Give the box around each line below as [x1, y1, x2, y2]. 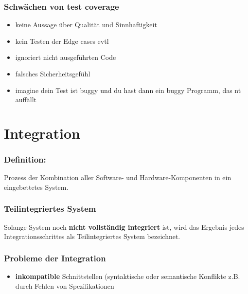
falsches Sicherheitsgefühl [15, 69, 90, 78]
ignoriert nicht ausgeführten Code [15, 52, 116, 62]
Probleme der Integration [4, 252, 106, 264]
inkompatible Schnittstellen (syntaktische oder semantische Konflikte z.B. [15, 271, 240, 281]
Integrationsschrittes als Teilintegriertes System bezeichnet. [4, 231, 180, 241]
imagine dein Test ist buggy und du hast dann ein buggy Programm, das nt [15, 85, 241, 95]
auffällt [15, 94, 36, 105]
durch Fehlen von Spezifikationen [15, 280, 114, 291]
